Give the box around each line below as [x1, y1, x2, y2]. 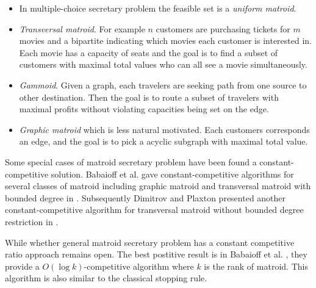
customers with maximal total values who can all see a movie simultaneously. [19, 58, 307, 71]
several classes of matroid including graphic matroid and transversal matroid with [5, 179, 311, 192]
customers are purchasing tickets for [156, 22, 290, 35]
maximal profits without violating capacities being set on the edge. [19, 103, 269, 115]
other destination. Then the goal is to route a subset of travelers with [19, 90, 279, 103]
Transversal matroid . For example [19, 22, 145, 35]
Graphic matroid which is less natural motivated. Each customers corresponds [19, 123, 310, 135]
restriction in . [5, 215, 59, 228]
